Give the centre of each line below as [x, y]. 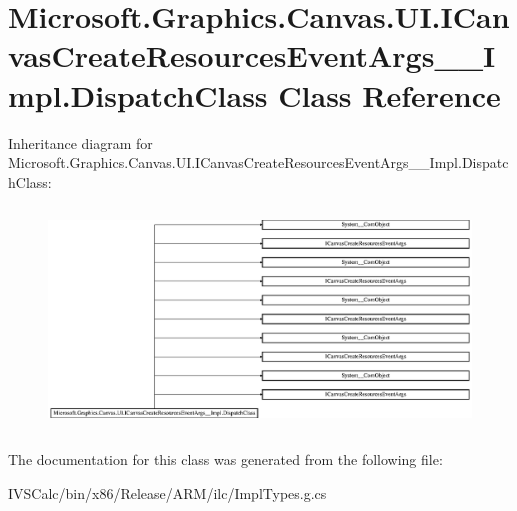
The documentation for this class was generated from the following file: [225, 459]
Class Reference [389, 94]
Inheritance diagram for [80, 142]
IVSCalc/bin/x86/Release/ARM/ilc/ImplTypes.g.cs [167, 492]
